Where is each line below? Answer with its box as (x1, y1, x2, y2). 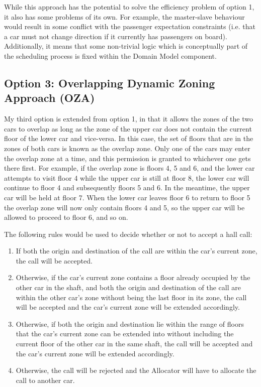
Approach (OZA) (4, 90, 95, 105)
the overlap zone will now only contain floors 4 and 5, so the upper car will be (4, 202, 245, 212)
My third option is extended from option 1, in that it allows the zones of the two (4, 113, 253, 124)
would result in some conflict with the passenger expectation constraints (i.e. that (4, 21, 255, 32)
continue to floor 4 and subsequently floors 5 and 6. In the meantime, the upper (4, 182, 250, 193)
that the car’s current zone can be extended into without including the (16, 328, 234, 339)
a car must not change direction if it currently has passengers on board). (4, 31, 227, 41)
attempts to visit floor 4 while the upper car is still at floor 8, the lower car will (4, 172, 249, 183)
